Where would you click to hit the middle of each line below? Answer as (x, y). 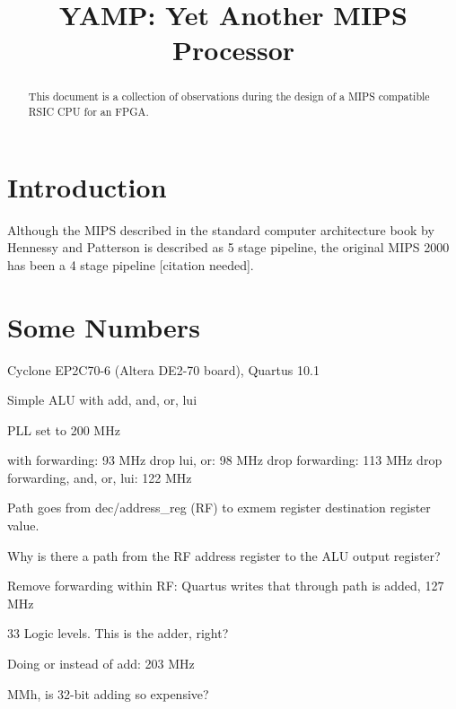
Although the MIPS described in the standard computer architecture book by (221, 229)
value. (23, 525)
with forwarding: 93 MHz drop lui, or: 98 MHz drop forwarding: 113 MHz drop (225, 460)
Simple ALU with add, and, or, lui (102, 400)
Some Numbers (104, 326)
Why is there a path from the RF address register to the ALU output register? (224, 555)
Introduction (87, 186)
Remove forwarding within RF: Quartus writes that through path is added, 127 (226, 586)
